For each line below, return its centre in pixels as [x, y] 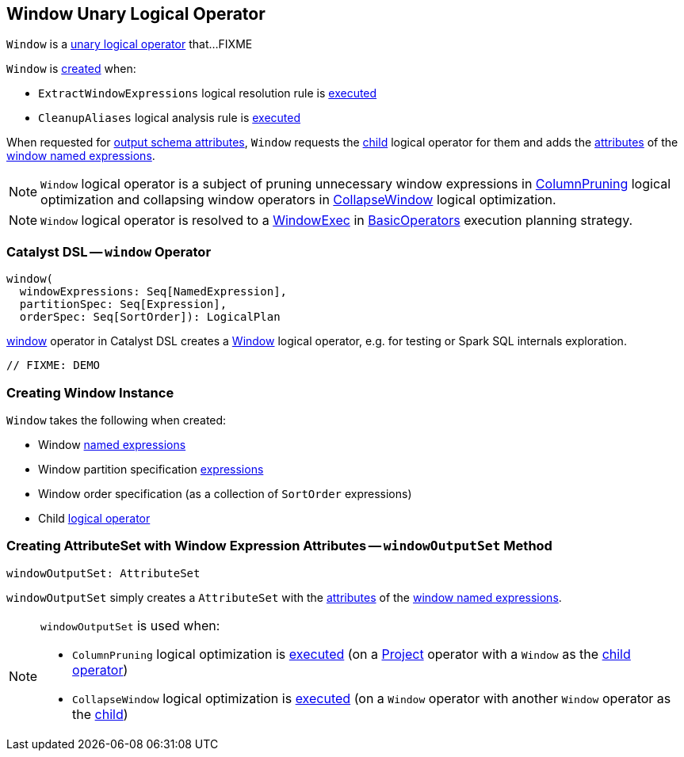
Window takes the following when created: [117, 420]
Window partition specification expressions [151, 469]
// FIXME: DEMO [53, 365]
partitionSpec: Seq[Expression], [123, 304]
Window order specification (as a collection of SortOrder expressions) [225, 493]
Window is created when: [71, 69]
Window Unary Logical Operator [136, 14]
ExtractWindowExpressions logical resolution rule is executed [208, 93]
